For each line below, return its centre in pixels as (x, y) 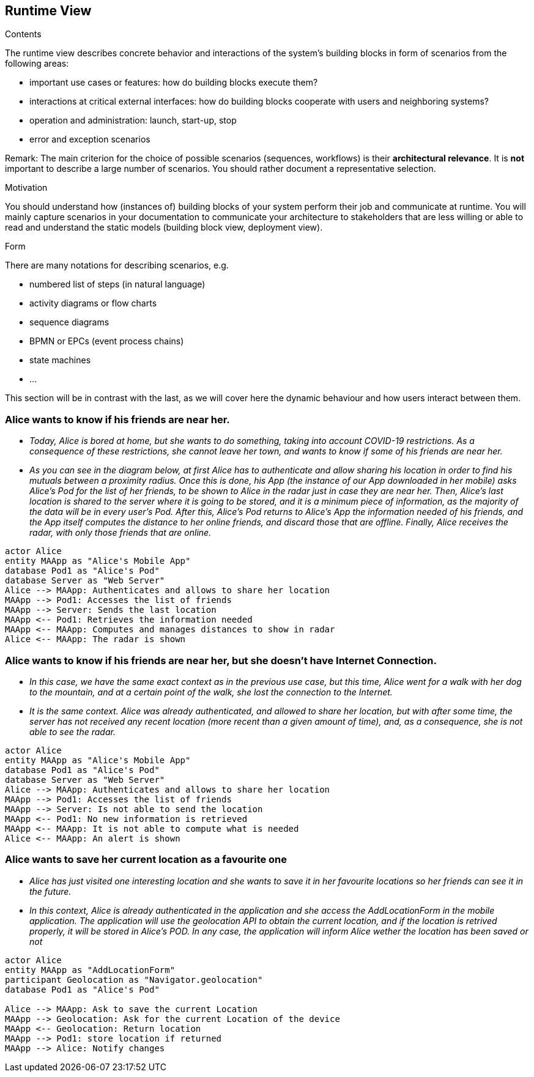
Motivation (26, 188)
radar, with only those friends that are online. (121, 533)
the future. (50, 891)
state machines (60, 360)
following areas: (37, 64)
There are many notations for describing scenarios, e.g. (117, 265)
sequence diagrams (69, 322)
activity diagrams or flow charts (93, 303)
